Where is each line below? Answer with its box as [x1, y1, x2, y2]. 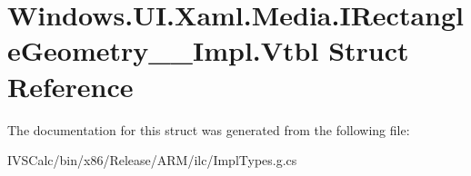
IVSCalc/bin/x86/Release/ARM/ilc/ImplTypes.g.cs [7, 151, 297, 170]
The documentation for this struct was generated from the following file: [7, 120, 410, 139]
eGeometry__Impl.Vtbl [7, 32, 319, 69]
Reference [7, 67, 134, 104]
